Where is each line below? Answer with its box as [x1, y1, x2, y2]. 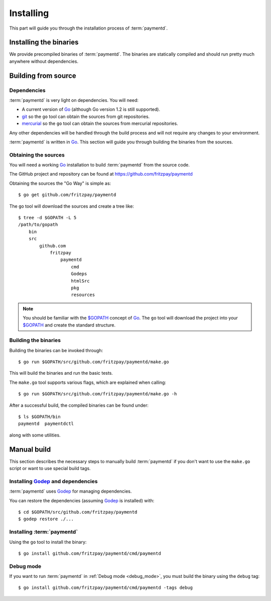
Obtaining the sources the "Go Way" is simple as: [9, 180, 111, 186]
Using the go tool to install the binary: [9, 539, 87, 545]
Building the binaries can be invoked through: [9, 347, 103, 353]
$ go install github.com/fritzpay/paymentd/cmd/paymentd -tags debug [18, 585, 193, 590]
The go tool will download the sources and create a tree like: [9, 203, 134, 209]
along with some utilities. [9, 432, 61, 438]
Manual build [9, 445, 51, 454]
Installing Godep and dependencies [9, 478, 98, 485]
